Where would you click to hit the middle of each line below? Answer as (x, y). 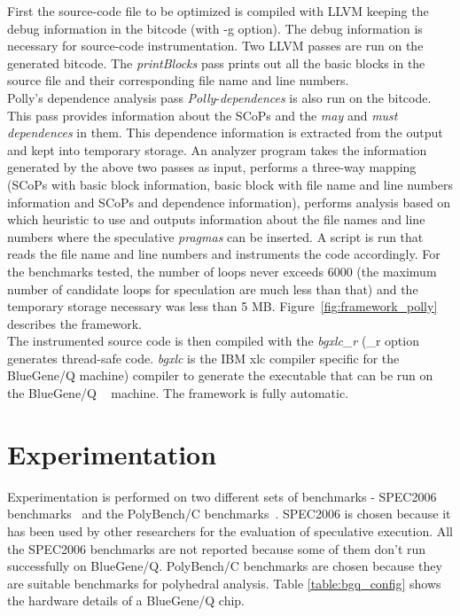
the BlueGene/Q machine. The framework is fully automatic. (178, 393)
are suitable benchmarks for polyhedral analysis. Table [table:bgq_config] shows (224, 583)
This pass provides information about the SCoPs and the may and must (203, 115)
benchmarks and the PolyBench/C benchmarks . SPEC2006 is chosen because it (229, 514)
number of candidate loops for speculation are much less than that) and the (213, 289)
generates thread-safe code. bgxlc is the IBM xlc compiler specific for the (203, 358)
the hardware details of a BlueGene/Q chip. (126, 600)
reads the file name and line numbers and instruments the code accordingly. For (224, 254)
